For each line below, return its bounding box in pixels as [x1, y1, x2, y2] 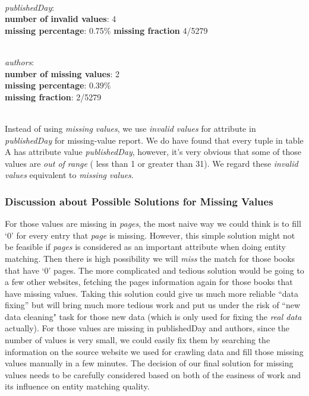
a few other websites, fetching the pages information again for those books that [5, 275, 293, 288]
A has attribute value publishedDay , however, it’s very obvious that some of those [5, 145, 301, 158]
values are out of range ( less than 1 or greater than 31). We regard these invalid [5, 157, 298, 169]
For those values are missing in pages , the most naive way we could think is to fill [5, 217, 301, 230]
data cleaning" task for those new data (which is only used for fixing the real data [5, 310, 302, 322]
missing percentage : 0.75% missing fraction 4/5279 [5, 24, 208, 36]
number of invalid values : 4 [5, 12, 116, 25]
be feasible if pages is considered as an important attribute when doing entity [5, 240, 286, 253]
